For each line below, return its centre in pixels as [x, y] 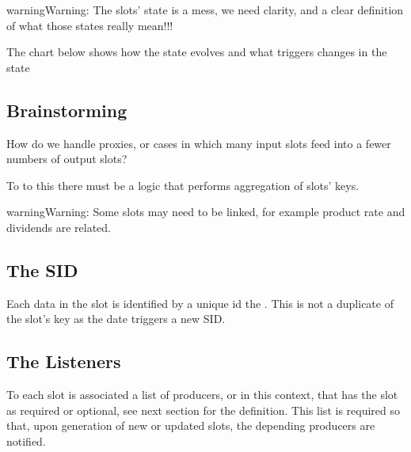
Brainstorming [67, 110]
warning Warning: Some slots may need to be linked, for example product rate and [206, 212]
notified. [26, 441]
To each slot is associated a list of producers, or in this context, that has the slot [202, 395]
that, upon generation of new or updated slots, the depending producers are [191, 425]
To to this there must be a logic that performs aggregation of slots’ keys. [183, 185]
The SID [42, 270]
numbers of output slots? [67, 159]
